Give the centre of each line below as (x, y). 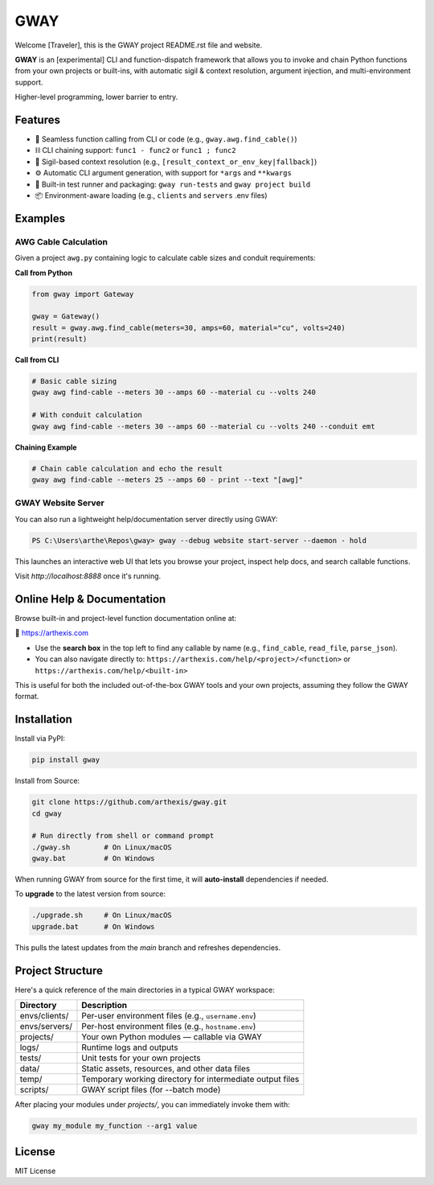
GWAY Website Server (59, 503)
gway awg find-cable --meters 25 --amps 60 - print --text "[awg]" (168, 479)
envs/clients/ (44, 1016)
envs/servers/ (46, 1027)
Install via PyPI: (40, 739)
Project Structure (59, 971)
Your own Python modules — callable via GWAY (172, 1037)
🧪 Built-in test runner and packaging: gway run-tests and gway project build (173, 184)
